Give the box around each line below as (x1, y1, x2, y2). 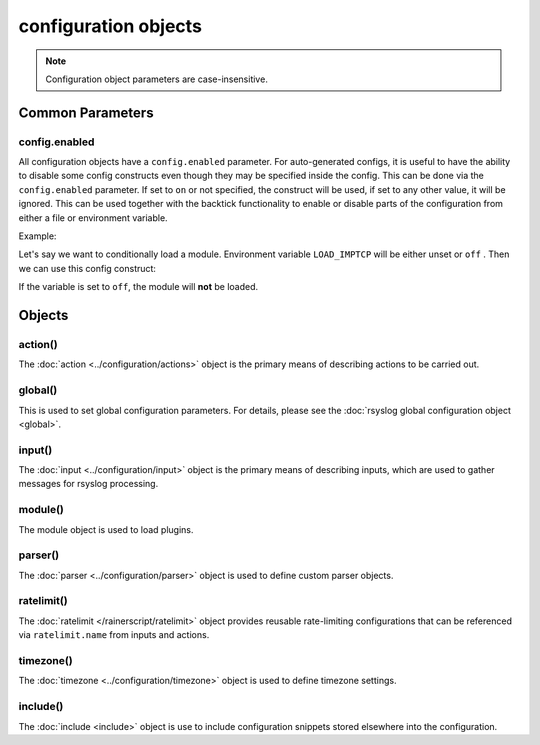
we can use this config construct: (18, 262, 157, 274)
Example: (18, 230, 57, 242)
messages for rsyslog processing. (18, 478, 159, 490)
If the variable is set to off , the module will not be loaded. (18, 281, 259, 293)
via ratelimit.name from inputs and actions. (18, 629, 210, 641)
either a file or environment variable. (18, 211, 169, 224)
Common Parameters (18, 104, 154, 121)
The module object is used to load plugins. (18, 523, 194, 535)
